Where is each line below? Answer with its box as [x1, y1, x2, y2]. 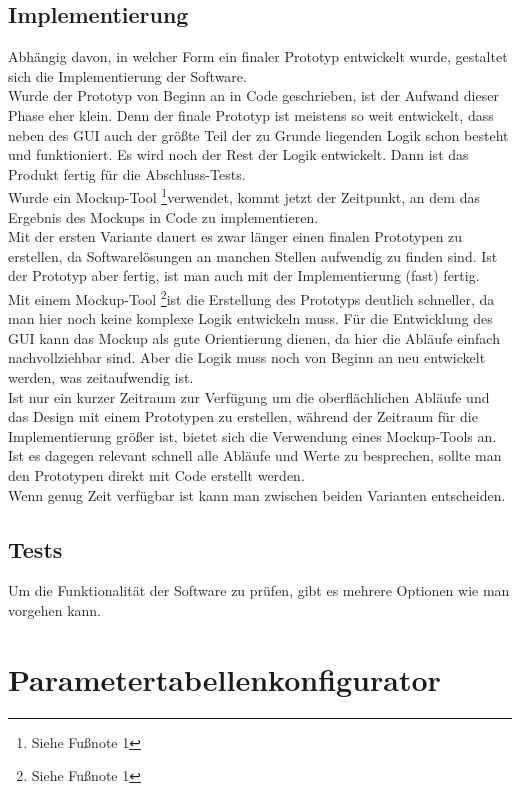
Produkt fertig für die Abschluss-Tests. [8, 163, 246, 184]
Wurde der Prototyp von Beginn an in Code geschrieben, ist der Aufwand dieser [8, 85, 499, 106]
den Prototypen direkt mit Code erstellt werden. [8, 464, 305, 485]
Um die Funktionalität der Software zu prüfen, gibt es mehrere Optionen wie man [8, 580, 510, 601]
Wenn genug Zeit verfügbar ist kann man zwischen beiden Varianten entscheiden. [8, 484, 506, 505]
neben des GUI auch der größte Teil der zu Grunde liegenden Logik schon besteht [8, 124, 509, 145]
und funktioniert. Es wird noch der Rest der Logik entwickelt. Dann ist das [8, 144, 469, 165]
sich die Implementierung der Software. [8, 65, 247, 86]
